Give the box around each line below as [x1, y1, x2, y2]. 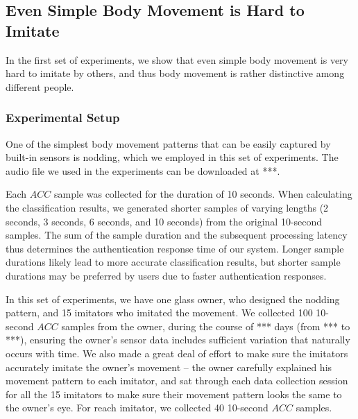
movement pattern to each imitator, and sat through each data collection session [6, 373, 348, 388]
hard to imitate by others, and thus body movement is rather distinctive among [6, 66, 345, 80]
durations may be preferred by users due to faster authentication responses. [6, 268, 327, 282]
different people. [6, 79, 74, 94]
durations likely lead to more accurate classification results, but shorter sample [6, 255, 341, 269]
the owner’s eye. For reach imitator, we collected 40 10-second [6, 400, 268, 415]
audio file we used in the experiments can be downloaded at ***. [6, 163, 280, 178]
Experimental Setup [6, 109, 120, 126]
